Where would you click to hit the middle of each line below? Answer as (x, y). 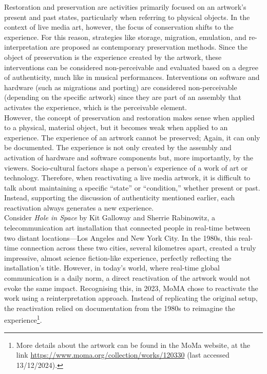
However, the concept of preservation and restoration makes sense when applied (129, 117)
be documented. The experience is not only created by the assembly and (118, 147)
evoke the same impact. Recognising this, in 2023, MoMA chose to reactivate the (131, 288)
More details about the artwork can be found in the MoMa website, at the (133, 345)
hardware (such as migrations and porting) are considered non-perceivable (121, 87)
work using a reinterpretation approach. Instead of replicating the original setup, (131, 298)
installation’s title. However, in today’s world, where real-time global (112, 268)
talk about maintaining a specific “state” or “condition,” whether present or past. (132, 187)
